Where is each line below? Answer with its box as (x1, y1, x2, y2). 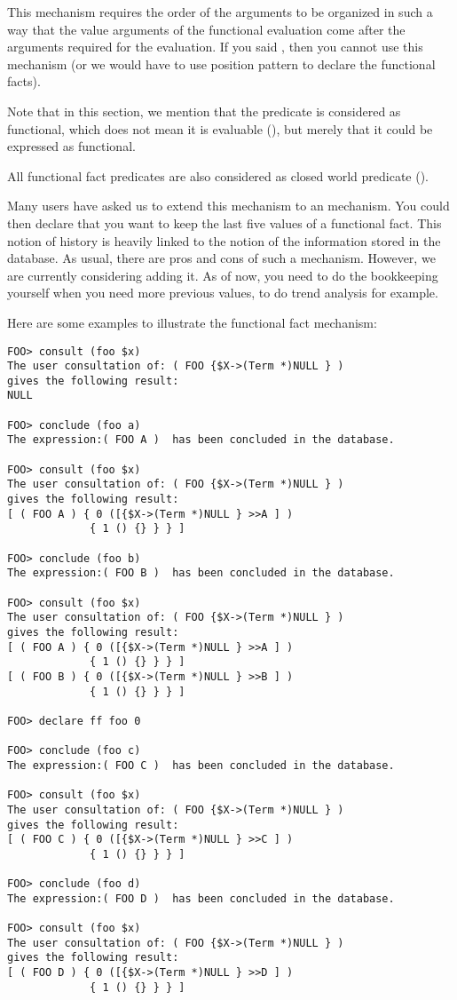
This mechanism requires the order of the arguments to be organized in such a (7, 3, 433, 20)
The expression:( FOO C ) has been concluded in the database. (7, 758, 395, 772)
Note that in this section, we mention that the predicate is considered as (7, 101, 401, 120)
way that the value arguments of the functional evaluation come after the (7, 20, 406, 38)
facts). (7, 72, 41, 91)
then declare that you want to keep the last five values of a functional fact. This (7, 213, 442, 232)
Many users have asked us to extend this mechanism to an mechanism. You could (7, 196, 450, 215)
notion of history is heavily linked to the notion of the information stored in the (7, 231, 441, 250)
